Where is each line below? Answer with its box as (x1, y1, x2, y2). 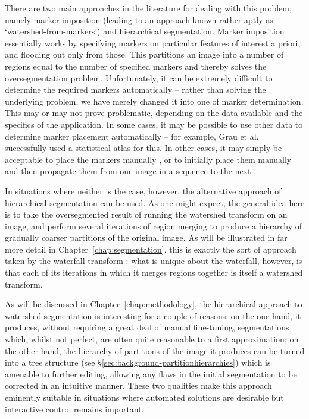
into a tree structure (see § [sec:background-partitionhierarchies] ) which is (5, 356, 271, 368)
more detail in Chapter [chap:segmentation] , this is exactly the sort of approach (5, 242, 296, 255)
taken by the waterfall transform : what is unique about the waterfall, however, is (5, 254, 302, 267)
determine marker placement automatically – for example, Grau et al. (5, 130, 259, 142)
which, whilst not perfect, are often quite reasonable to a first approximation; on (5, 333, 299, 345)
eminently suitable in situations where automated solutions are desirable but (5, 391, 284, 403)
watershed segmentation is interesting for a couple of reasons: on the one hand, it (5, 309, 301, 322)
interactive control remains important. (5, 402, 144, 415)
